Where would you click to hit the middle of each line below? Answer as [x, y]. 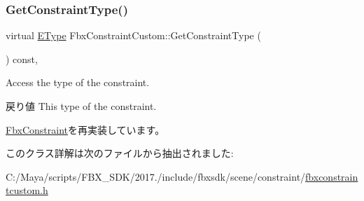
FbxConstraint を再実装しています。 [85, 129]
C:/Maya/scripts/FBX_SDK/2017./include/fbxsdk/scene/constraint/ [156, 176]
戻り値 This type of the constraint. [81, 106]
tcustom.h [27, 190]
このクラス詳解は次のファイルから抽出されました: [120, 153]
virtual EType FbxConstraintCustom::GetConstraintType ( [133, 35]
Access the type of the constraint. [78, 82]
